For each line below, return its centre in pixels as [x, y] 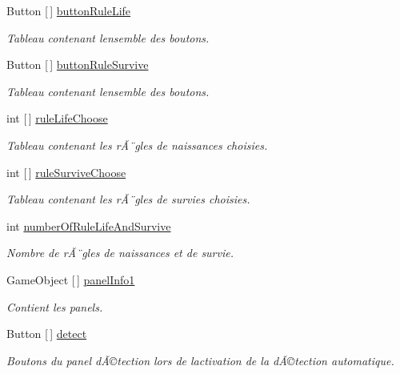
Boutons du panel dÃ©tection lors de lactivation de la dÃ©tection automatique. [200, 360]
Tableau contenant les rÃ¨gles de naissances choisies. [137, 145]
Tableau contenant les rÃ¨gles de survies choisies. [128, 199]
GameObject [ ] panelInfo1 [71, 279]
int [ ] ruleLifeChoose [57, 118]
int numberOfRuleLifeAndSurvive [89, 225]
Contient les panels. [55, 306]
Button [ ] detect [47, 334]
